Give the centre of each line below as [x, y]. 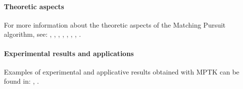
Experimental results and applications [69, 53]
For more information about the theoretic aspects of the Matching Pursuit [115, 24]
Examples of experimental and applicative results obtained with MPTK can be [122, 71]
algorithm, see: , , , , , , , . [43, 34]
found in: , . [21, 81]
